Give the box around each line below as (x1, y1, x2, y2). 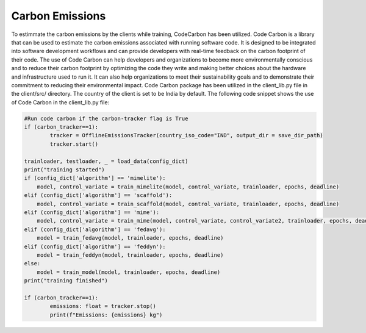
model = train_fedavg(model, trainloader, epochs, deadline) (37, 235, 224, 242)
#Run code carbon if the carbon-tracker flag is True (24, 115, 188, 122)
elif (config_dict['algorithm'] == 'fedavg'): (24, 226, 166, 233)
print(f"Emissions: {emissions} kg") (49, 311, 163, 318)
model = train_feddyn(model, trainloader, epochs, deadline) (37, 251, 224, 259)
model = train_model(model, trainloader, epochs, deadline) (37, 268, 221, 276)
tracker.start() (49, 140, 99, 148)
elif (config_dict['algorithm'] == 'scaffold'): (24, 192, 173, 199)
